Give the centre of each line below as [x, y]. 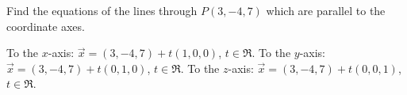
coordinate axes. [46, 26]
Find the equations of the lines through [102, 10]
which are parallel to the [326, 10]
